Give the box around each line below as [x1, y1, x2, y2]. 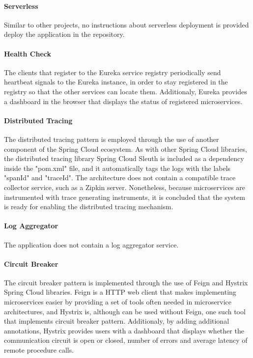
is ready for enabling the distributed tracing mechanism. [4, 201, 173, 212]
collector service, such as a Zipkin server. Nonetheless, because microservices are [4, 182, 245, 192]
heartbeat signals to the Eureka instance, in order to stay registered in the [4, 77, 228, 87]
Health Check [4, 48, 51, 58]
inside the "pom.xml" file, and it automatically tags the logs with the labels [4, 163, 231, 173]
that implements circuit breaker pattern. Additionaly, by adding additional [4, 316, 229, 326]
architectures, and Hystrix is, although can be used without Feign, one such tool [4, 306, 246, 316]
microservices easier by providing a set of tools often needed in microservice [4, 297, 232, 307]
